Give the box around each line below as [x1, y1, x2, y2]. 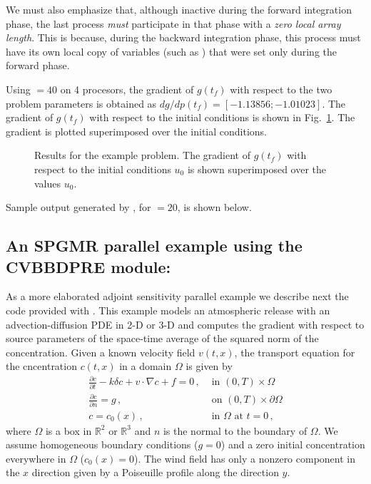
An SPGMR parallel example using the [6, 235, 303, 257]
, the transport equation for [234, 344, 355, 359]
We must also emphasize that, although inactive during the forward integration [6, 2, 352, 16]
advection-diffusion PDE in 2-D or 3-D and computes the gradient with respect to [6, 316, 365, 331]
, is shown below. [177, 200, 252, 215]
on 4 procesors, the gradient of [60, 81, 194, 96]
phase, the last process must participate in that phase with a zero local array [6, 16, 341, 31]
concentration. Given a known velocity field [6, 344, 195, 359]
